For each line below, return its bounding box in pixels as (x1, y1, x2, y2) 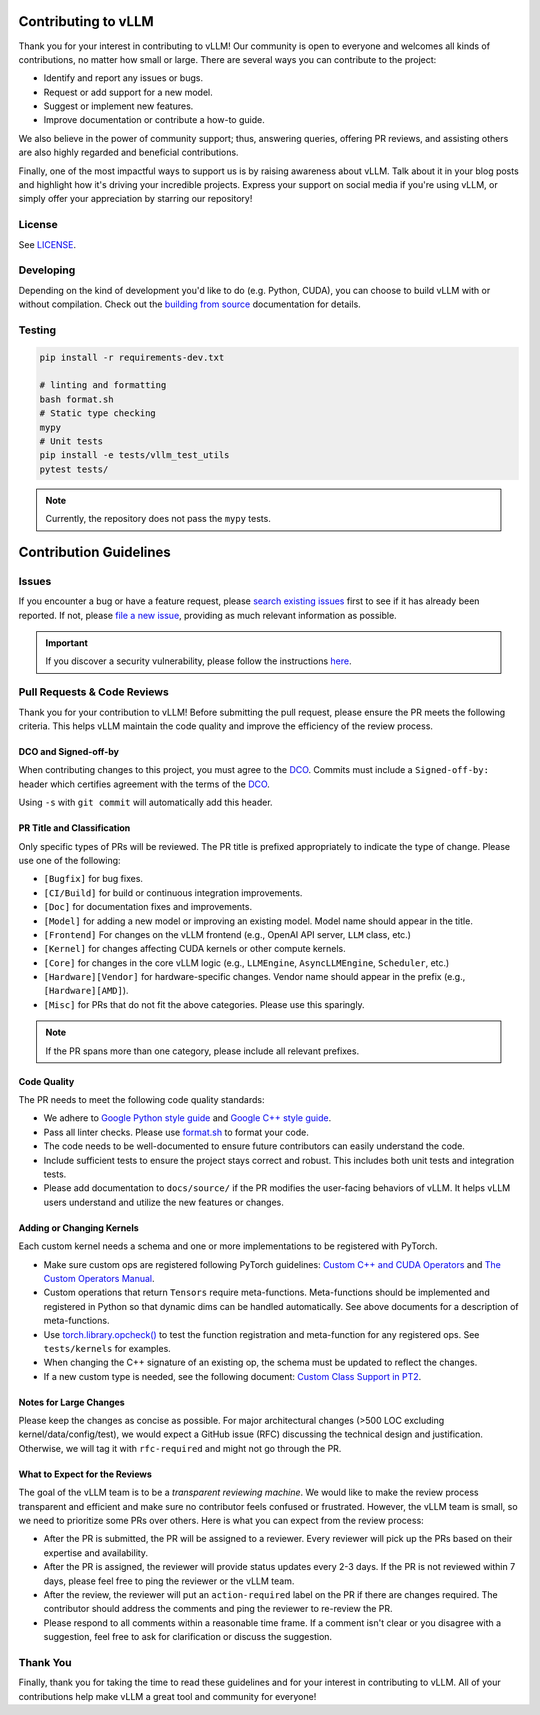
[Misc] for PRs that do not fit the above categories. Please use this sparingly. (43, 998, 365, 1010)
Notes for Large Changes (18, 1396, 125, 1408)
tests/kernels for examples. (43, 1342, 172, 1354)
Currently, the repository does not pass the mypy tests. (45, 513, 272, 525)
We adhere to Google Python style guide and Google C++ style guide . (43, 1112, 332, 1124)
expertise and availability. (43, 1546, 149, 1559)
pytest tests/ (39, 463, 109, 475)
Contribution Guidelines (18, 543, 172, 560)
